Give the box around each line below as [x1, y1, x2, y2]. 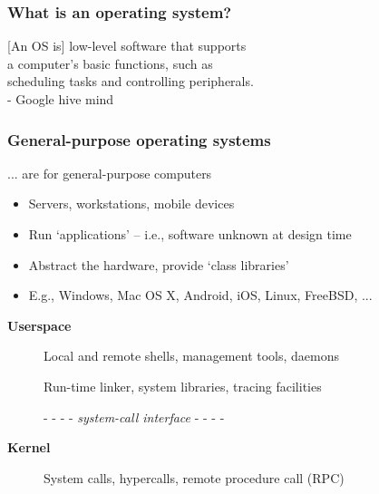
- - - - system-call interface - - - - [44, 407, 225, 426]
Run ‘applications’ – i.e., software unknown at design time [28, 225, 352, 243]
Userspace [7, 315, 72, 334]
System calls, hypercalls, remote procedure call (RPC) [44, 468, 345, 487]
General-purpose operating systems [7, 128, 271, 150]
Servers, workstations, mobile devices [28, 194, 235, 213]
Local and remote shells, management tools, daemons [44, 346, 340, 365]
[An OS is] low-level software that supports [7, 36, 247, 55]
